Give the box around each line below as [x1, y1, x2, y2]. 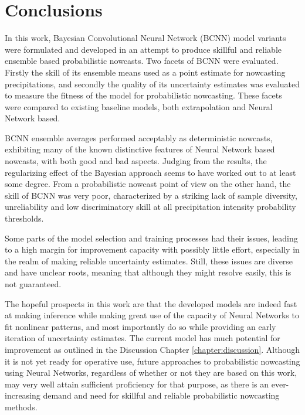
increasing [5, 389, 40, 402]
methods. [5, 400, 38, 413]
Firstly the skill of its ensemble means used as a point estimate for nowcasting [5, 66, 286, 78]
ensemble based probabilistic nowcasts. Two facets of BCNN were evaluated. [5, 55, 279, 67]
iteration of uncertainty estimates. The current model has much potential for [5, 332, 280, 344]
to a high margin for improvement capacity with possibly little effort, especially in [5, 243, 300, 256]
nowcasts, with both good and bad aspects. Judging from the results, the [5, 155, 267, 167]
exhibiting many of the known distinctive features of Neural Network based [5, 143, 275, 155]
